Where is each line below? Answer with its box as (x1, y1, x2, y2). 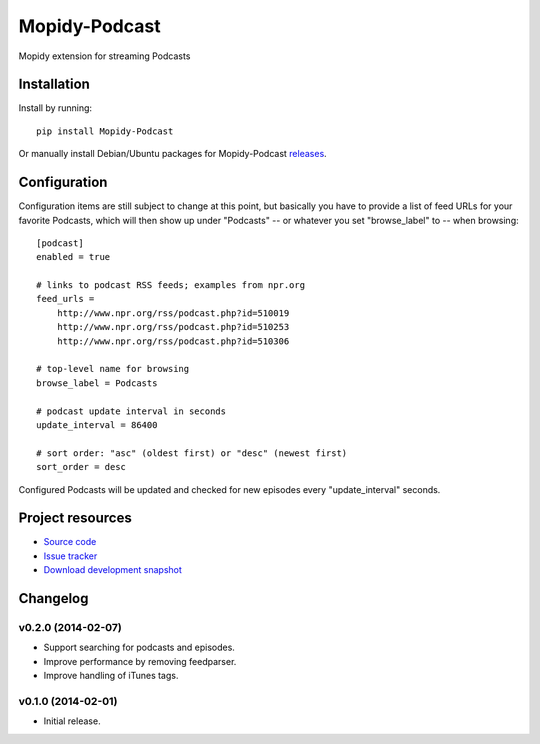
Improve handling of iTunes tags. (43, 670, 179, 682)
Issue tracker (43, 550, 98, 562)
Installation (18, 76, 90, 93)
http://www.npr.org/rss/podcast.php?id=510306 (56, 335, 290, 347)
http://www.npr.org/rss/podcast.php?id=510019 (56, 307, 290, 319)
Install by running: (18, 102, 93, 114)
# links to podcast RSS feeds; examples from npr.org (36, 280, 305, 291)
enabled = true (36, 251, 111, 263)
